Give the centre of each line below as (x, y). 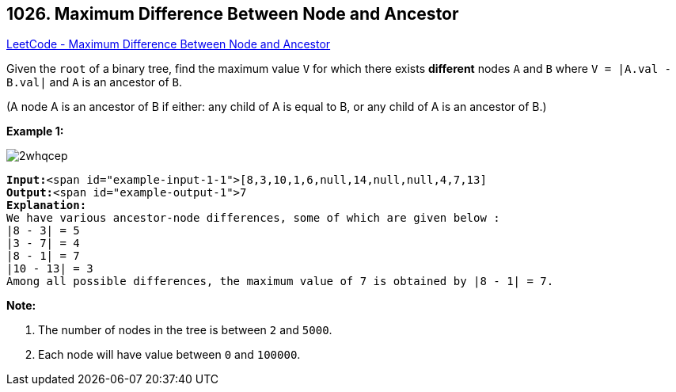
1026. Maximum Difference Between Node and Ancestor (233, 14)
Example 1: (35, 131)
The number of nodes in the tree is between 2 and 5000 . (185, 330)
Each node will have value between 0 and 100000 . (169, 355)
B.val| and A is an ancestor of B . (95, 82)
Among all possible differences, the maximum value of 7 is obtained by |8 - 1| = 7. (280, 282)
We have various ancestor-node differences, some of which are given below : (253, 218)
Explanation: (47, 206)
